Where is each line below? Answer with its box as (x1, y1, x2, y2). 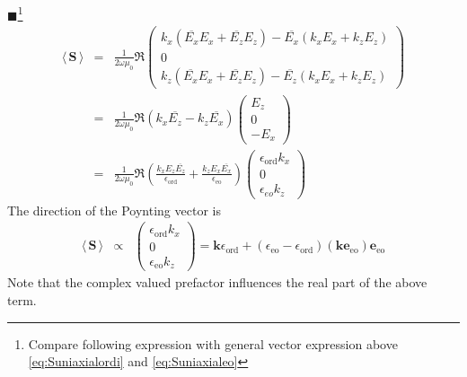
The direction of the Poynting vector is (7, 200, 221, 219)
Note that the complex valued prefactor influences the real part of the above (7, 273, 427, 292)
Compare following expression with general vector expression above (28, 334, 398, 353)
